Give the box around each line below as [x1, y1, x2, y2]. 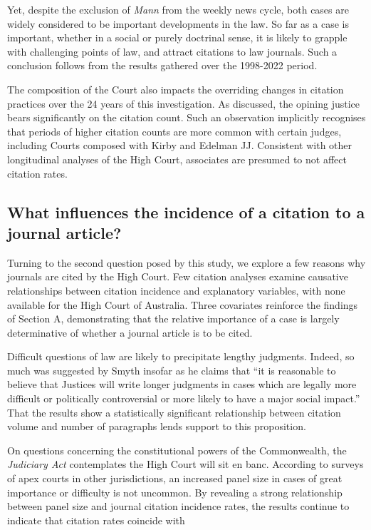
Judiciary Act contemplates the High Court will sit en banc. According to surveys [7, 457, 364, 472]
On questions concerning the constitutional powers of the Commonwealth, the [7, 442, 347, 457]
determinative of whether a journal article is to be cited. [7, 325, 253, 340]
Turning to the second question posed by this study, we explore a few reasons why [7, 255, 366, 270]
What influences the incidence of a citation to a [7, 200, 365, 223]
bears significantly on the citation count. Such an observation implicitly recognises [7, 110, 366, 125]
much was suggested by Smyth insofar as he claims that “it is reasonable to [7, 362, 336, 377]
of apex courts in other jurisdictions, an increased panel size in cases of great [7, 471, 343, 486]
